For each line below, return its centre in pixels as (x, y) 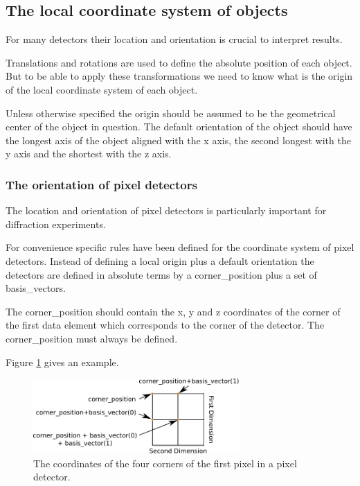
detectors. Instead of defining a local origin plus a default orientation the (160, 260)
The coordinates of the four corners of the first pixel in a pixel (165, 463)
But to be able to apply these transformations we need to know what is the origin (179, 76)
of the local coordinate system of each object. (102, 89)
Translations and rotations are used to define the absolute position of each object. (179, 62)
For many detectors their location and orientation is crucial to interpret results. (174, 39)
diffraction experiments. (56, 224)
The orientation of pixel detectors (101, 184)
